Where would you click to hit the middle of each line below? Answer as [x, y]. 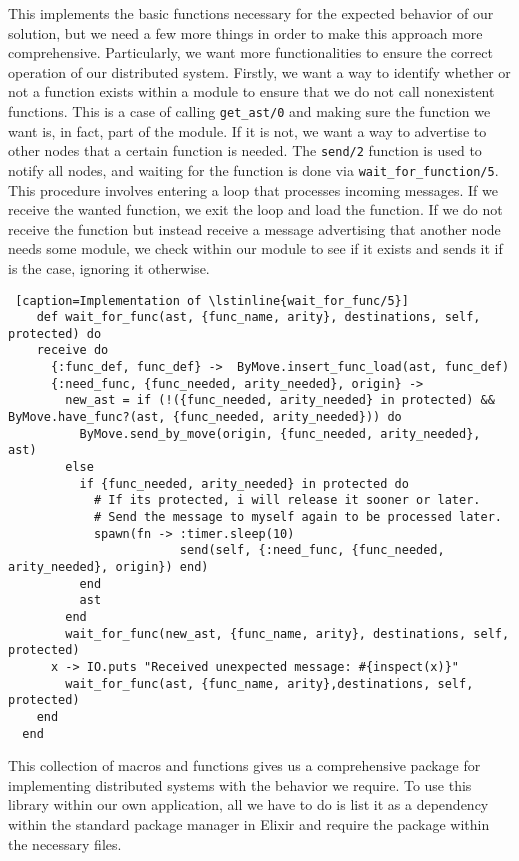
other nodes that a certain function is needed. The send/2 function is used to [245, 150]
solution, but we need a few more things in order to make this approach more [245, 32]
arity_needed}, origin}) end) [108, 567]
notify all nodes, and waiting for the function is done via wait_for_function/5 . [253, 169]
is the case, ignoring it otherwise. [109, 267]
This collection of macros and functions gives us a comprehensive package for [244, 765]
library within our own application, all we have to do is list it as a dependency [248, 804]
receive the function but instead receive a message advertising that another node [254, 228]
